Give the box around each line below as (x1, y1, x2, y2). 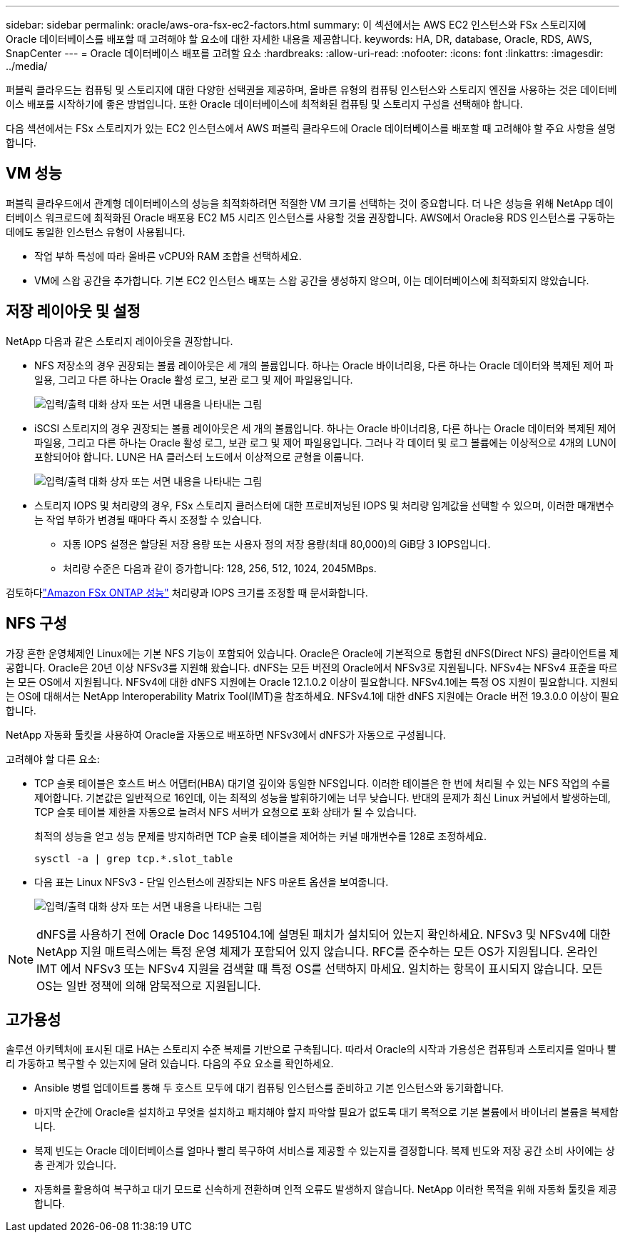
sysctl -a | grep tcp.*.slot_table (34, 852, 233, 864)
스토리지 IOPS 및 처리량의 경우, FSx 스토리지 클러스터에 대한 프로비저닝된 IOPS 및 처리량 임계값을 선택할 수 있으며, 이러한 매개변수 (34, 499, 614, 511)
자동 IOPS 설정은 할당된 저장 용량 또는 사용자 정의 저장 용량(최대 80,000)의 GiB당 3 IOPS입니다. (63, 537, 491, 550)
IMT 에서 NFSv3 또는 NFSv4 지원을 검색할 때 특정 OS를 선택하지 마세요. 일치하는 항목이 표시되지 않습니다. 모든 (36, 961, 603, 976)
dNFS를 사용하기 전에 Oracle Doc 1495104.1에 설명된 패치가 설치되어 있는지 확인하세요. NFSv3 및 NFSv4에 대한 (36, 927, 611, 942)
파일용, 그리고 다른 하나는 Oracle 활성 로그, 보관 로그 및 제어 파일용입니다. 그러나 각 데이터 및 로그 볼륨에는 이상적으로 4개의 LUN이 (34, 436, 617, 449)
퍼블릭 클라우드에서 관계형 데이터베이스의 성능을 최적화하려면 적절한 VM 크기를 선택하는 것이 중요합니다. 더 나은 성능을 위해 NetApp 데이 (6, 196, 614, 209)
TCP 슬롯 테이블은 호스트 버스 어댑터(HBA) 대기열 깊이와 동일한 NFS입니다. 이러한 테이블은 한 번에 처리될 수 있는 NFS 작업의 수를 (34, 777, 611, 789)
